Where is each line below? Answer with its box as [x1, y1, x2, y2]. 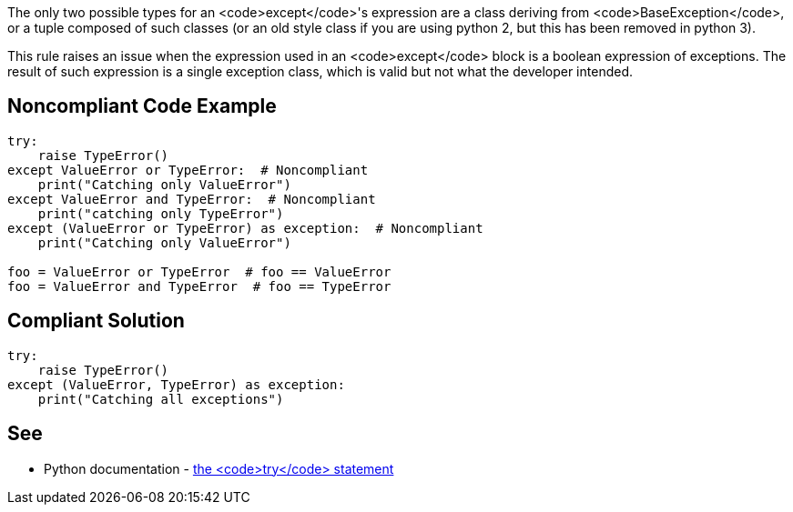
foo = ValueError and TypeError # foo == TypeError [7, 278, 391, 294]
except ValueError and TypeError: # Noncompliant [7, 191, 376, 206]
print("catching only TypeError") [37, 206, 284, 221]
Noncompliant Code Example [7, 95, 277, 118]
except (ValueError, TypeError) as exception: [7, 376, 345, 392]
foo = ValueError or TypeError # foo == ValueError [7, 264, 391, 279]
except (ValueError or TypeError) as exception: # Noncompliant [7, 220, 483, 236]
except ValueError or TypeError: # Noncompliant [7, 162, 369, 177]
